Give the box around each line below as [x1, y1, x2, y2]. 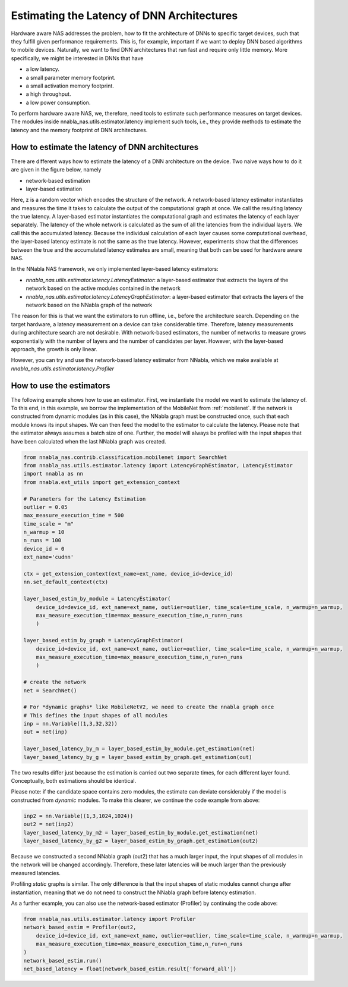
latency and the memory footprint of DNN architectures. [11, 126, 148, 133]
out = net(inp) [23, 729, 68, 735]
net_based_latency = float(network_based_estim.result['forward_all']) [23, 966, 237, 973]
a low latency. [26, 65, 59, 73]
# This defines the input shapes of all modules [23, 712, 168, 719]
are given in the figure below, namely [11, 166, 102, 173]
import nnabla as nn [23, 470, 83, 477]
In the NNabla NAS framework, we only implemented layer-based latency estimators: [11, 266, 219, 273]
